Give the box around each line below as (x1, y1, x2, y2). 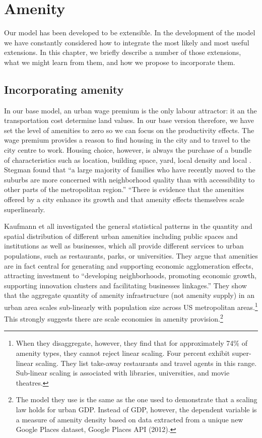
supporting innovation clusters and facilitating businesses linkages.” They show (4, 280, 247, 290)
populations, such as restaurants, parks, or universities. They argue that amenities (4, 251, 258, 261)
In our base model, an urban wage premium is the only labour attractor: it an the (4, 105, 257, 115)
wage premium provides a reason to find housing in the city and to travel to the (4, 135, 250, 145)
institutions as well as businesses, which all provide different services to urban (4, 240, 244, 251)
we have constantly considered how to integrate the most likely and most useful (4, 37, 249, 47)
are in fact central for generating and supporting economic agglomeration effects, (4, 260, 253, 271)
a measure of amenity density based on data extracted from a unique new (16, 414, 243, 424)
